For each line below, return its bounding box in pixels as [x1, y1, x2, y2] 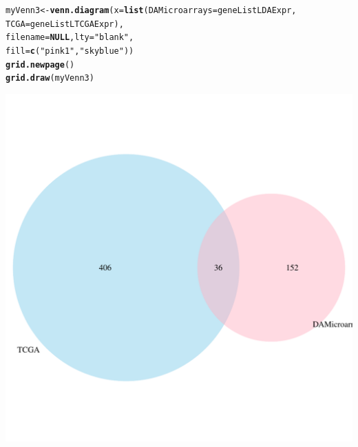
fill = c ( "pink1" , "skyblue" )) [6, 46, 134, 56]
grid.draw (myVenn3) [6, 73, 94, 83]
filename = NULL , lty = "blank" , [6, 32, 134, 43]
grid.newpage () [6, 59, 75, 70]
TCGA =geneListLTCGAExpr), [6, 19, 124, 29]
